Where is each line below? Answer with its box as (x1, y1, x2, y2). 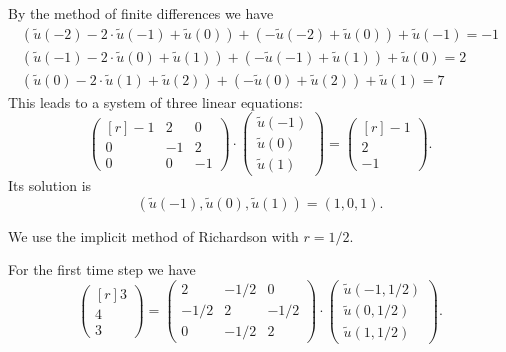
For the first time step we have (8, 259, 196, 280)
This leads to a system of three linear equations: (8, 91, 303, 112)
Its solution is (8, 175, 92, 196)
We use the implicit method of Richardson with (8, 225, 299, 246)
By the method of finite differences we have (8, 3, 274, 23)
